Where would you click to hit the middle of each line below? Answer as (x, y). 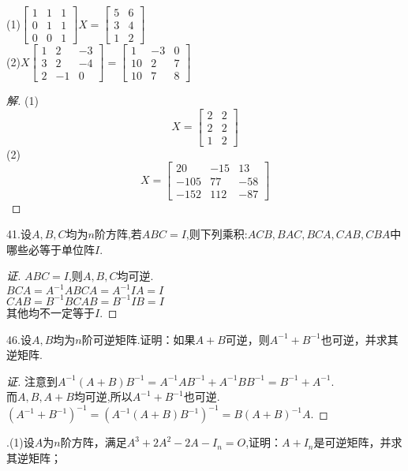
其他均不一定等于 (51, 312)
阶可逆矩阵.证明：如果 (138, 339)
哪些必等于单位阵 (51, 249)
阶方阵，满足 (94, 442)
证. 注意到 (32, 381)
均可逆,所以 (103, 396)
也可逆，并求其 (359, 339)
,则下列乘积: (217, 234)
